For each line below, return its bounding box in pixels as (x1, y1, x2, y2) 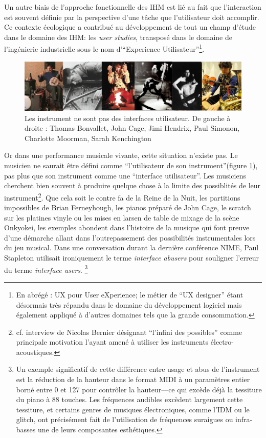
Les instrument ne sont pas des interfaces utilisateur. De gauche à (25, 112, 231, 123)
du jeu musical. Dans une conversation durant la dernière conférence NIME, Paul (4, 242, 259, 253)
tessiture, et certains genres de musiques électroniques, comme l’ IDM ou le (16, 404, 250, 414)
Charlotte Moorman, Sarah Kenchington (25, 132, 151, 143)
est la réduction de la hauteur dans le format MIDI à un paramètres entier (16, 374, 250, 385)
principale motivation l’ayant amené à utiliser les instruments (16, 336, 209, 347)
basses (16, 424, 36, 435)
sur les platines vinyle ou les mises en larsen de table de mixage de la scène (4, 212, 239, 223)
